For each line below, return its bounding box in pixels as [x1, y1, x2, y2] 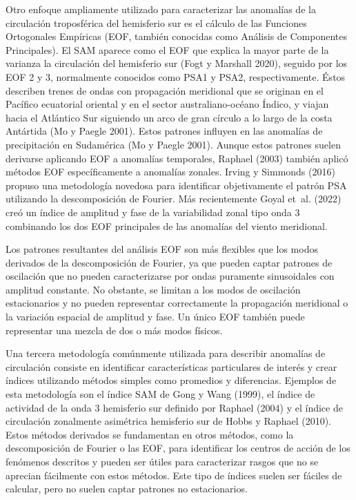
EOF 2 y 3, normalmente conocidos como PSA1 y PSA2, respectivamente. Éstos [6, 69, 346, 84]
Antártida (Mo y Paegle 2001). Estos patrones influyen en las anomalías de [6, 124, 323, 138]
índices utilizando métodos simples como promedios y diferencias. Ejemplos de [6, 373, 337, 387]
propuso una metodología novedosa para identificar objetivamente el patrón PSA [6, 177, 347, 192]
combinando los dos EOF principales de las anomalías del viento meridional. [6, 218, 328, 233]
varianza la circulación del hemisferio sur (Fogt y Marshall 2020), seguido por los [6, 56, 348, 70]
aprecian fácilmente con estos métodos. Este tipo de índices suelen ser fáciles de [6, 468, 342, 482]
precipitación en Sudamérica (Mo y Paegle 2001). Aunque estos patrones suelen [6, 137, 341, 151]
